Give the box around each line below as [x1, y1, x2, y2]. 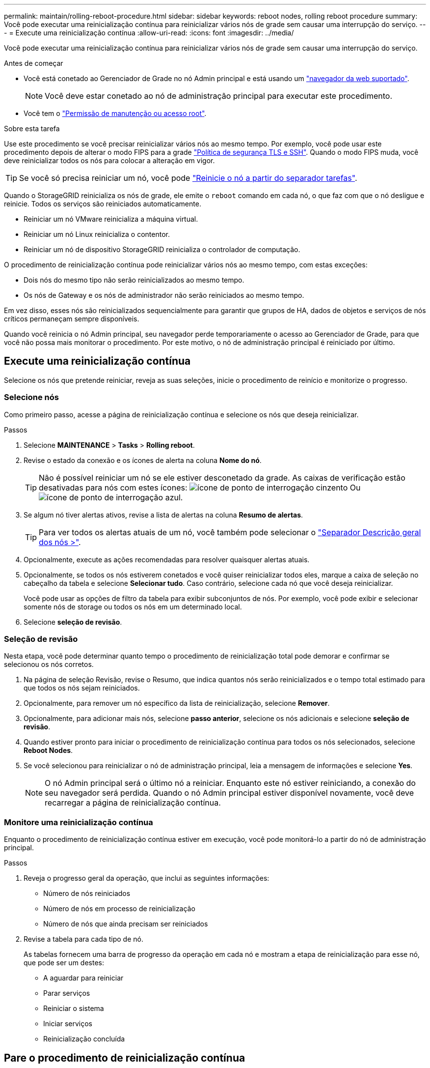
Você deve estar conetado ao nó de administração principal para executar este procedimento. [45, 91, 392, 101]
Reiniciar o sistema [43, 1004, 104, 1013]
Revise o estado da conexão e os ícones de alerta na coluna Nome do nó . [24, 456, 262, 464]
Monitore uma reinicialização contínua [4, 817, 153, 827]
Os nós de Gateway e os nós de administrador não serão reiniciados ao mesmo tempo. [24, 291, 304, 299]
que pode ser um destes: [24, 958, 104, 967]
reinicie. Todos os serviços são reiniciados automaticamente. [4, 200, 201, 208]
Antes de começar [4, 59, 63, 67]
